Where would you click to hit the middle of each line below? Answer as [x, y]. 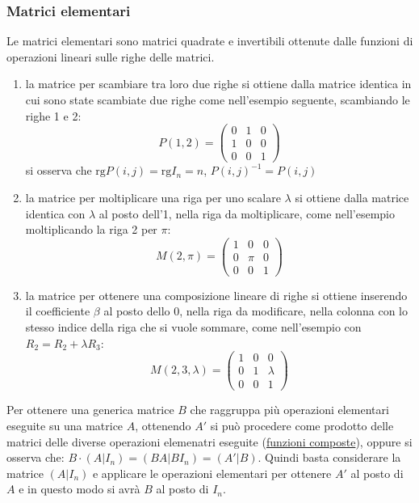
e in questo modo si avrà [80, 489]
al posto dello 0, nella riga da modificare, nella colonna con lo [256, 311]
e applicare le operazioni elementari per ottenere [212, 473]
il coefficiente [58, 311]
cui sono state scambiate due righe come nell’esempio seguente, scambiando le [218, 99]
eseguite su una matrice [65, 425]
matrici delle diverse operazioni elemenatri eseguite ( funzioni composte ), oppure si [209, 441]
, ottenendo [163, 425]
